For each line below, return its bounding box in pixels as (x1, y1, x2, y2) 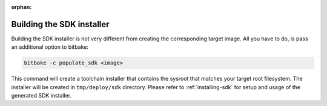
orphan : (11, 4, 32, 10)
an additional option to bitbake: (11, 43, 89, 51)
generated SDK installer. (11, 92, 72, 99)
